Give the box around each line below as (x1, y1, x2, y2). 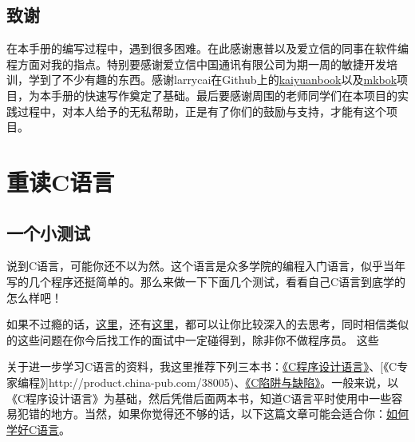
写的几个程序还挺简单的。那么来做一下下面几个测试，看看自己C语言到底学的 (6, 273, 406, 289)
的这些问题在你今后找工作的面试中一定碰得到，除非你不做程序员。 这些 (6, 331, 379, 348)
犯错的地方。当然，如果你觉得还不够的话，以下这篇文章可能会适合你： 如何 (17, 405, 409, 422)
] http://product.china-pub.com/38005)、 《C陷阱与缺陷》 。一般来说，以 (45, 373, 399, 390)
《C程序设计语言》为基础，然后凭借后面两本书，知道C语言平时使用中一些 (6, 389, 392, 406)
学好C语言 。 (6, 420, 71, 437)
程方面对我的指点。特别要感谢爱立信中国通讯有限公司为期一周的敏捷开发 (6, 55, 386, 72)
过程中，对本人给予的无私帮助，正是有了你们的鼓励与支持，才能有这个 (17, 102, 386, 119)
